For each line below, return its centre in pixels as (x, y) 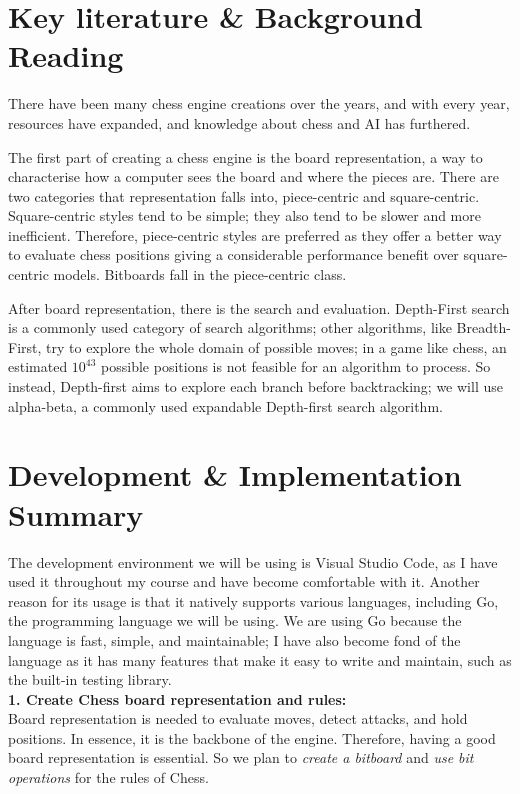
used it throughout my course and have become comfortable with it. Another (244, 581)
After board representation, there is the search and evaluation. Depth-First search (259, 307)
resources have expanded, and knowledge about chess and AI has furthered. (239, 122)
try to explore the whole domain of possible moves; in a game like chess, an (276, 346)
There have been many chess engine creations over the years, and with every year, (259, 103)
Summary (76, 513)
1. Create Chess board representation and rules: (177, 698)
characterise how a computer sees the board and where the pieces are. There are (253, 176)
